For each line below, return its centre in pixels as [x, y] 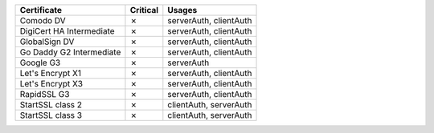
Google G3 [40, 62]
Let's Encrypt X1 [51, 73]
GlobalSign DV [47, 42]
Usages [182, 10]
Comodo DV [43, 20]
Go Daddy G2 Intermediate [70, 52]
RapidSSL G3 [45, 94]
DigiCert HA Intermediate [68, 31]
